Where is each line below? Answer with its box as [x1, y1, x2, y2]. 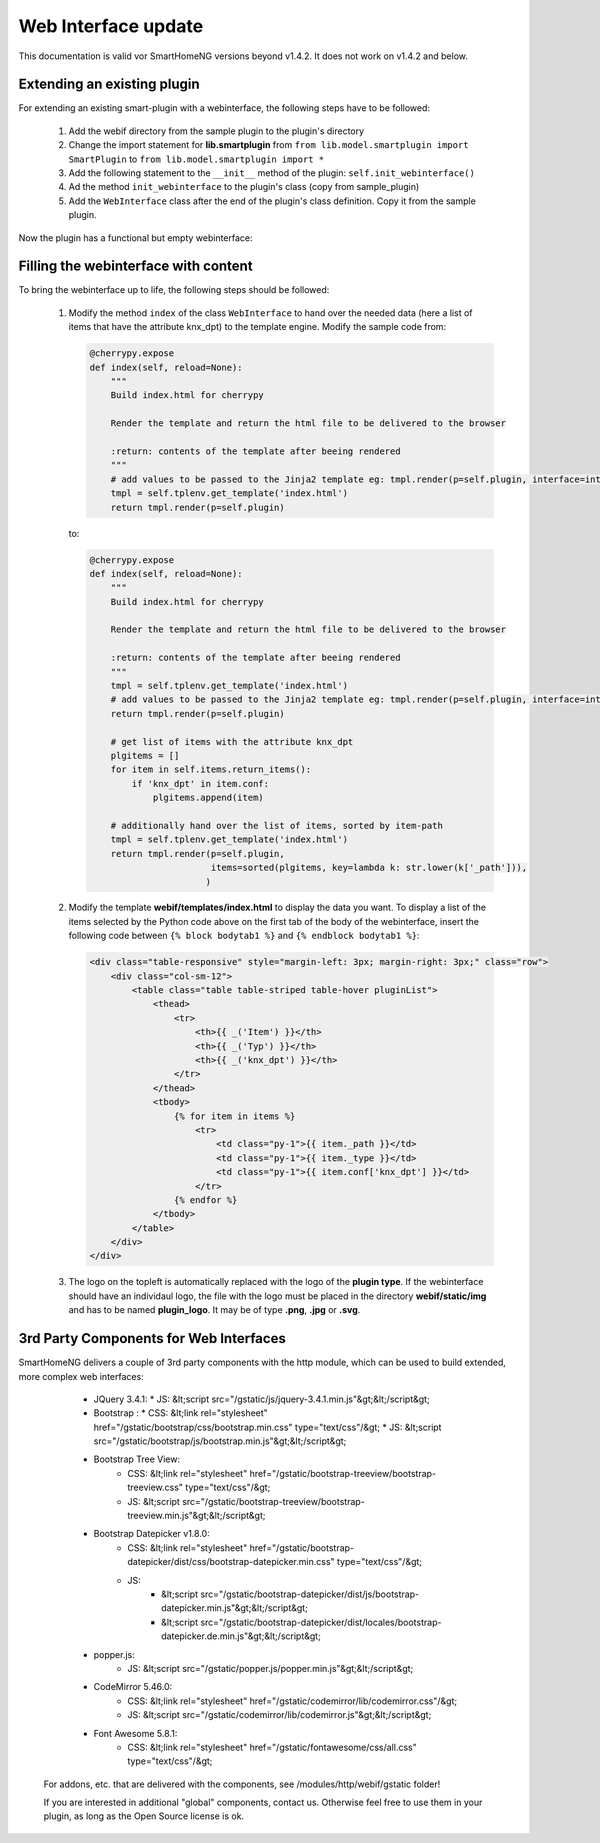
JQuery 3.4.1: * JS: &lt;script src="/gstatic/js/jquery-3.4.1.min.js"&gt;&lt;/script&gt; [93, 1393, 430, 1405]
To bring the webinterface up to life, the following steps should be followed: [18, 284, 330, 296]
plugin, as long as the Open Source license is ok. [43, 1810, 245, 1822]
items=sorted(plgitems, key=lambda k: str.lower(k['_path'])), [210, 862, 528, 874]
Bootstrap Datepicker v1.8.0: [93, 1528, 210, 1540]
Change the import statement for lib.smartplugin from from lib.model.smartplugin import [68, 139, 469, 151]
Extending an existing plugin [18, 76, 200, 93]
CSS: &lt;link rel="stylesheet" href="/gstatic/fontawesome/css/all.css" [127, 1741, 417, 1753]
